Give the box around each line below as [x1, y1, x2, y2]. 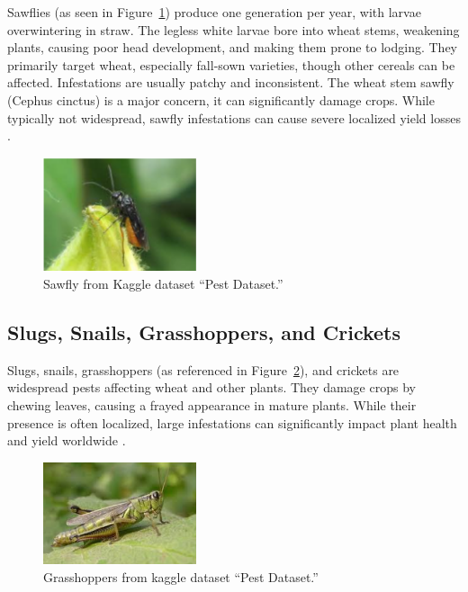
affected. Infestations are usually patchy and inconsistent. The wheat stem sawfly [7, 73, 454, 92]
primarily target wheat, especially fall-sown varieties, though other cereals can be [7, 55, 455, 74]
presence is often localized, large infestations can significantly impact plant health [7, 413, 457, 432]
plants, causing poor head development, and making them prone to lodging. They [7, 38, 457, 57]
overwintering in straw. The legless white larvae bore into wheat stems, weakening [7, 20, 460, 39]
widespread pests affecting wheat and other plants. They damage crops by [7, 378, 416, 397]
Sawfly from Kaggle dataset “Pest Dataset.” [43, 274, 283, 292]
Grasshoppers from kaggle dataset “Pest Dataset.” [43, 567, 319, 586]
